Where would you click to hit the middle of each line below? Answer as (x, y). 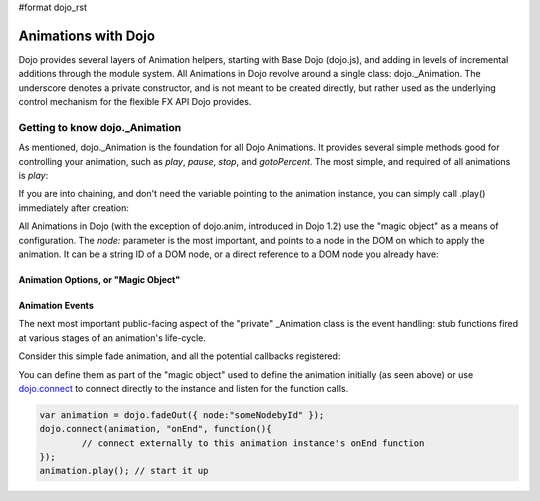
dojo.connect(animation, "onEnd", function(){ (155, 429)
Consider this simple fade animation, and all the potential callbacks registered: (179, 356)
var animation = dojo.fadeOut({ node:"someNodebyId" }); (182, 414)
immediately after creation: (74, 207)
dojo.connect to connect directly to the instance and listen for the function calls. (183, 388)
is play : (33, 175)
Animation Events (56, 305)
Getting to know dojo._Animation (100, 127)
